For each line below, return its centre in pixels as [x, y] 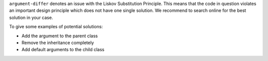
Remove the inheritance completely [58, 43]
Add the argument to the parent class [60, 36]
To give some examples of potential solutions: [56, 27]
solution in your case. [31, 17]
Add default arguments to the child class [63, 50]
